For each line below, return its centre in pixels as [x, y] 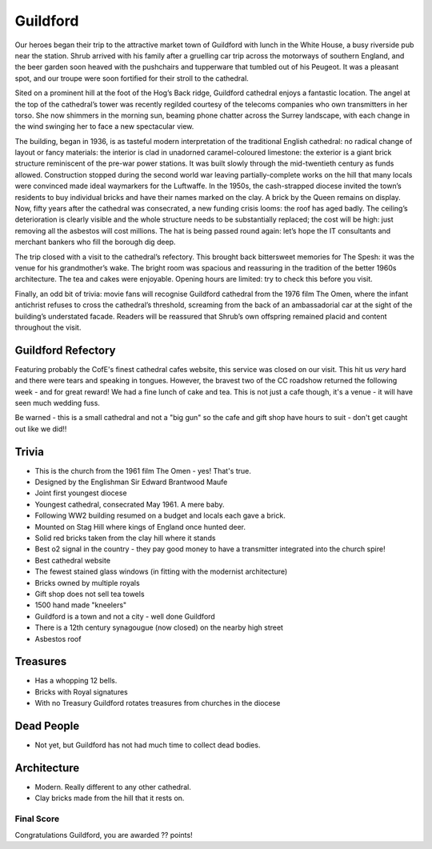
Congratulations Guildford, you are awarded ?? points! [104, 835]
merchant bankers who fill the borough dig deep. [95, 242]
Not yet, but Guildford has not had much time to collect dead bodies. [148, 745]
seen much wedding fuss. [57, 403]
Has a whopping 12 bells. [76, 681]
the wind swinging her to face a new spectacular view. [104, 126]
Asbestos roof [58, 639]
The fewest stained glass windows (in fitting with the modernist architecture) [161, 571]
